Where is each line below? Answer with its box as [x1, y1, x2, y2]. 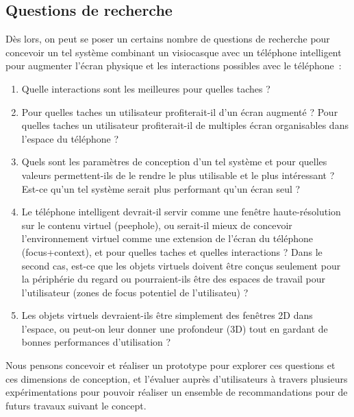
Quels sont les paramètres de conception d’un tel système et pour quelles [21, 154, 327, 169]
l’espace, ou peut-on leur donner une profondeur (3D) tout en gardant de [21, 321, 328, 335]
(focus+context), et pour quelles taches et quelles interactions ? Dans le [21, 244, 323, 259]
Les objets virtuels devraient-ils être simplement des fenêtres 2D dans [21, 308, 313, 322]
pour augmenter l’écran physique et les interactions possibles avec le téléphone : [5, 58, 342, 73]
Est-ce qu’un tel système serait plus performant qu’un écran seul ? [21, 181, 301, 195]
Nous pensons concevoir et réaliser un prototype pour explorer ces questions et [5, 358, 336, 372]
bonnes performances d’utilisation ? [21, 335, 171, 349]
